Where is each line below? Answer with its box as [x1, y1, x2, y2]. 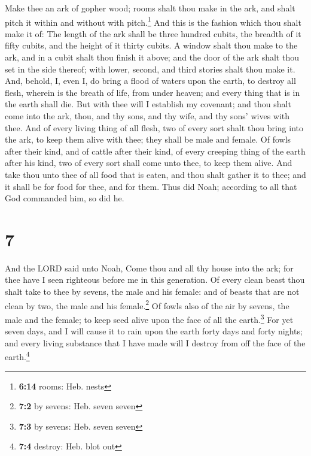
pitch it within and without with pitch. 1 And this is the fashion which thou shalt [5, 14, 301, 28]
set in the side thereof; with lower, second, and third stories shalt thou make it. [5, 62, 295, 75]
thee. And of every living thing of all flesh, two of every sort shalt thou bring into [5, 121, 303, 134]
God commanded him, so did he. [5, 192, 124, 204]
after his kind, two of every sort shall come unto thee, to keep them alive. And [5, 156, 292, 169]
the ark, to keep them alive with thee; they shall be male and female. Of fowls [5, 133, 291, 146]
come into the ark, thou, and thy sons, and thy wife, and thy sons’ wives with [5, 110, 290, 122]
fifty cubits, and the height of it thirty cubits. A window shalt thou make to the [5, 39, 298, 52]
